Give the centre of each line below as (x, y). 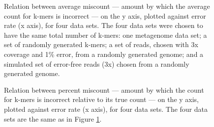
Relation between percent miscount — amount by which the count (104, 89)
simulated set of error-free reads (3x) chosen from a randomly (97, 63)
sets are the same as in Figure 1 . (53, 118)
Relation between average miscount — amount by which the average (107, 6)
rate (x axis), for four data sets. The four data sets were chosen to (104, 25)
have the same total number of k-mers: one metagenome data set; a (106, 35)
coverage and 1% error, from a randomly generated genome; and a (104, 54)
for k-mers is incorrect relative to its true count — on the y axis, (102, 99)
